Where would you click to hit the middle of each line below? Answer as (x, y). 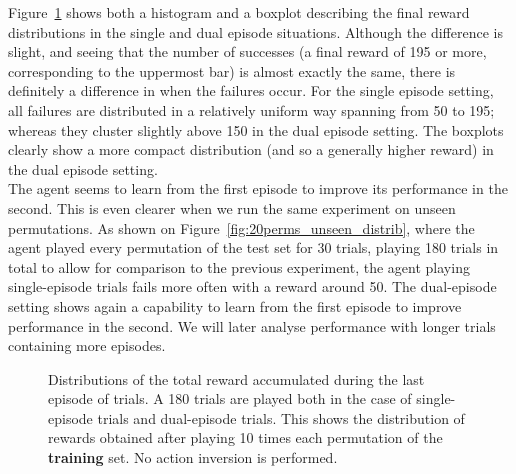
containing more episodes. (87, 345)
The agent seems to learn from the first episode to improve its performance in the (258, 188)
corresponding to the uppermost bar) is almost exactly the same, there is (232, 70)
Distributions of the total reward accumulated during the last (236, 378)
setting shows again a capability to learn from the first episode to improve (235, 305)
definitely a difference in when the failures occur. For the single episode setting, (251, 90)
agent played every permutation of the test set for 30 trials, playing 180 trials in (253, 247)
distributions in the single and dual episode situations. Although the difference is (255, 31)
